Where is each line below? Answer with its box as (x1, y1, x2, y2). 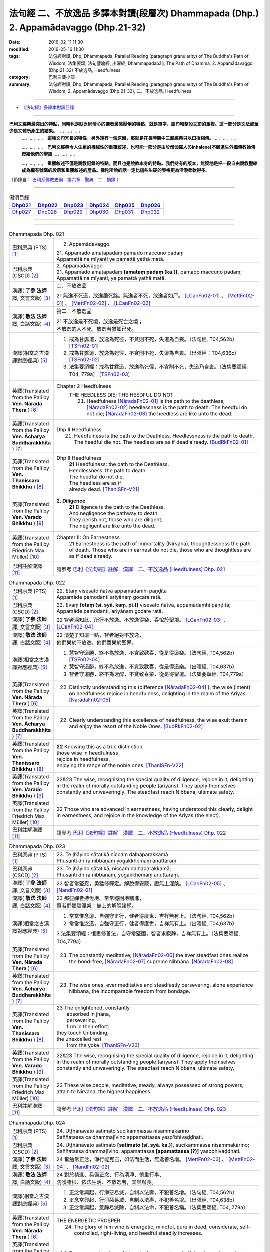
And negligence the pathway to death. (69, 510, 159, 517)
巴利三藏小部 (48, 74, 75, 80)
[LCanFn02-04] (56, 623, 93, 631)
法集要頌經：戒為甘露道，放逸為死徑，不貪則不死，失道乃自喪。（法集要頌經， (69, 363, 252, 370)
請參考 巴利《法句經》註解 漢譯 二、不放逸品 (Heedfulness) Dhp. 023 (56, 1106, 226, 1113)
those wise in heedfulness (56, 749, 118, 756)
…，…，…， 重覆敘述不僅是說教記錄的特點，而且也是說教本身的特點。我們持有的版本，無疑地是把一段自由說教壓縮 (21, 160, 258, 166)
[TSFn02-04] (69, 656, 100, 663)
